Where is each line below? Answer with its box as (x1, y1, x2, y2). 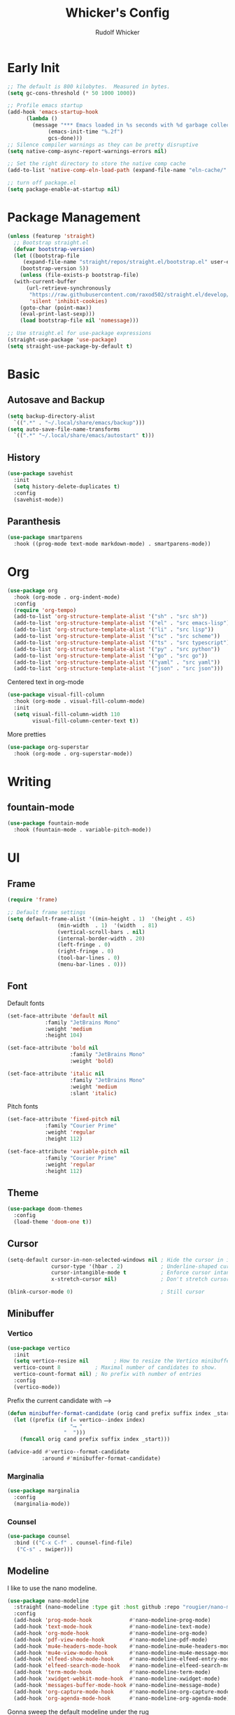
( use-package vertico (7, 1344, 71, 1351)
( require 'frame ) (7, 897, 58, 904)
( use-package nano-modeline (7, 1597, 90, 1604)
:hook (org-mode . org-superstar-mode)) (13, 750, 133, 757)
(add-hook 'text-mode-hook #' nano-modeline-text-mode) (13, 1623, 211, 1630)
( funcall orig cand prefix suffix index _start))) (20, 1436, 171, 1443)
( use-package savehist (7, 470, 73, 477)
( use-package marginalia (7, 1488, 80, 1495)
